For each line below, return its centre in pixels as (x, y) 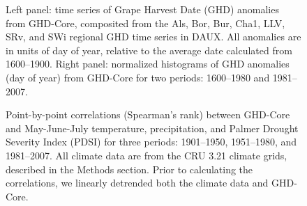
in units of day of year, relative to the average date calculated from (149, 50)
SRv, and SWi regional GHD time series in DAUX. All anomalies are (153, 37)
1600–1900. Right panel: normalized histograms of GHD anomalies (148, 64)
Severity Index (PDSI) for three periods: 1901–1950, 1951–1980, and (151, 142)
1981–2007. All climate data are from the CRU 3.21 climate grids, (147, 155)
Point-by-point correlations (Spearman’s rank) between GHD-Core (148, 114)
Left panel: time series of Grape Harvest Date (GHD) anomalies (142, 9)
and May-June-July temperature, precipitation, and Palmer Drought (152, 128)
